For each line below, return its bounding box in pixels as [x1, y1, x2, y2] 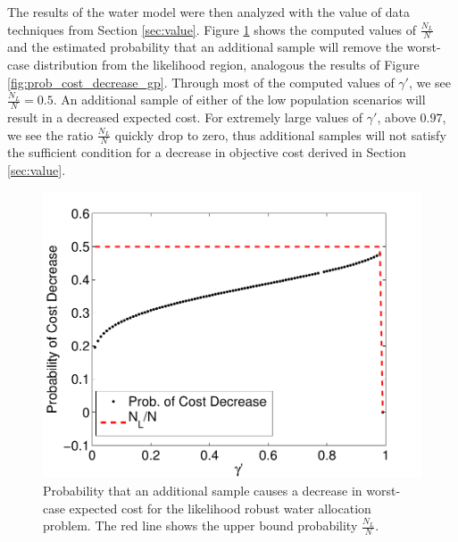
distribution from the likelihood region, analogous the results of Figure [33, 55, 420, 74]
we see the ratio [7, 125, 94, 144]
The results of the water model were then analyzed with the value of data [7, 3, 410, 21]
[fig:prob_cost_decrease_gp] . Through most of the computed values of [7, 72, 395, 91]
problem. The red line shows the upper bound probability [43, 516, 358, 535]
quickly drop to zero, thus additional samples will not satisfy [114, 125, 446, 144]
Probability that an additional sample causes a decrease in [43, 480, 362, 499]
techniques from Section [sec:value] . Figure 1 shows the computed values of [7, 20, 416, 38]
